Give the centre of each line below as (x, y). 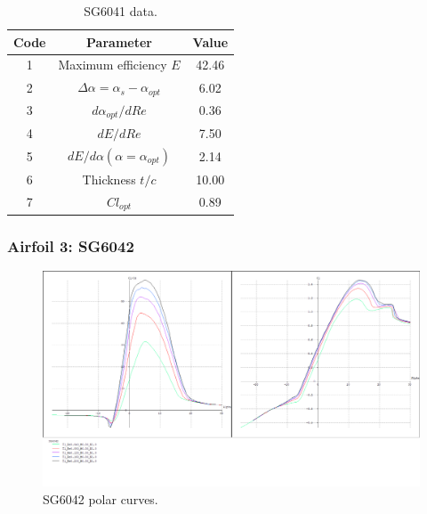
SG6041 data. (121, 11)
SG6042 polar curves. (101, 498)
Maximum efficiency (113, 65)
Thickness (109, 179)
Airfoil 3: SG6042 (71, 245)
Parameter (119, 41)
